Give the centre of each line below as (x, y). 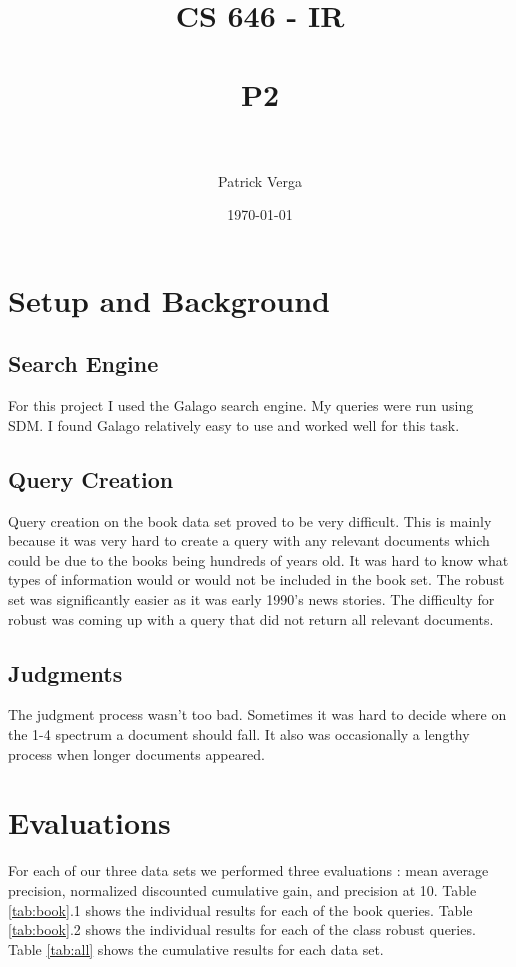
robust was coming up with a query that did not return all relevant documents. (251, 618)
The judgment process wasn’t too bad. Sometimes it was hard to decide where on (257, 714)
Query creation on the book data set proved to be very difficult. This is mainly (250, 520)
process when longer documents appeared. (137, 753)
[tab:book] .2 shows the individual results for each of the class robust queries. (242, 929)
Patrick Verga (260, 180)
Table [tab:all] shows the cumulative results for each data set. (196, 948)
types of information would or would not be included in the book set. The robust (256, 579)
